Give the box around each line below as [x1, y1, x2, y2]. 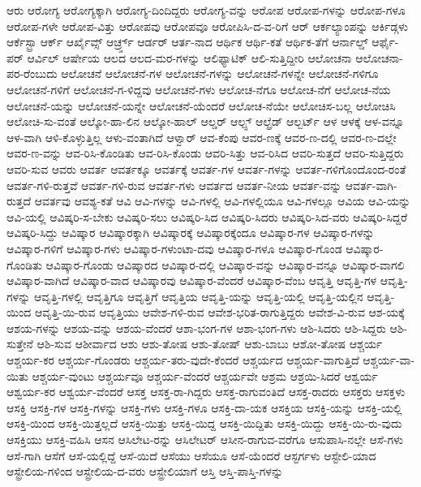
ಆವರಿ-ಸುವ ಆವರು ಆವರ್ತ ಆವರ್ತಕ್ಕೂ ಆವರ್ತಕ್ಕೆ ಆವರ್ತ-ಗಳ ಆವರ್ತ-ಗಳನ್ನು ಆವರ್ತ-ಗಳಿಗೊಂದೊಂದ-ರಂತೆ [6, 160, 406, 177]
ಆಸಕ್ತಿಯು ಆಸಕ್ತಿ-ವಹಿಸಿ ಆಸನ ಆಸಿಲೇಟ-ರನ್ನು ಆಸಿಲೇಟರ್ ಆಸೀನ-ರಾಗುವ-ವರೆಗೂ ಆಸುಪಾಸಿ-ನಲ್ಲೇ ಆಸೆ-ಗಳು [6, 431, 404, 448]
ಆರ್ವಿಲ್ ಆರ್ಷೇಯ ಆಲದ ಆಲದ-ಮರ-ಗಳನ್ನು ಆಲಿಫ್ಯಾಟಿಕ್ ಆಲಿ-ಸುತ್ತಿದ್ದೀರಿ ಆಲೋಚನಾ [27, 49, 352, 66]
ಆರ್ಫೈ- [372, 33, 399, 50]
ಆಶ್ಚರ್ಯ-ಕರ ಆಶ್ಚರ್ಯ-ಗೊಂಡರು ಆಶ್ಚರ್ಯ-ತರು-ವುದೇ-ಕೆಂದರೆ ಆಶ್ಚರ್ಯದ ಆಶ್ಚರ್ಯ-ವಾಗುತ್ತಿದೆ [6, 351, 359, 368]
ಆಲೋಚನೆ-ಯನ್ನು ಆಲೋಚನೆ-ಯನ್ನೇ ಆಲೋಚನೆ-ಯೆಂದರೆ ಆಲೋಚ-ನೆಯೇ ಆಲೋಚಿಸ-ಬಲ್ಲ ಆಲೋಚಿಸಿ [6, 97, 396, 114]
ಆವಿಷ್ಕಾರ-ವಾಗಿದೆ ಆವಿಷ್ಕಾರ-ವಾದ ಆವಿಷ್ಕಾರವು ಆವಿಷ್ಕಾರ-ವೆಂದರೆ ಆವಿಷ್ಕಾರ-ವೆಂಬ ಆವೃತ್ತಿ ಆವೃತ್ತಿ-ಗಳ [6, 272, 377, 289]
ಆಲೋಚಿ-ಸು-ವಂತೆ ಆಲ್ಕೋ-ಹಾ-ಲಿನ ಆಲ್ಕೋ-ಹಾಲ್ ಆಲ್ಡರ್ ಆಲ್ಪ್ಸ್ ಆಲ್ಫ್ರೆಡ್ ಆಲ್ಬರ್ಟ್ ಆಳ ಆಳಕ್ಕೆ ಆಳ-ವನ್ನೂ [6, 113, 405, 130]
